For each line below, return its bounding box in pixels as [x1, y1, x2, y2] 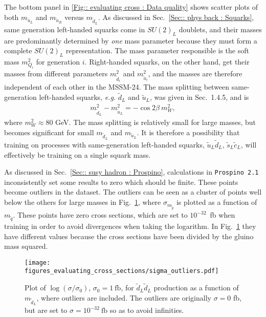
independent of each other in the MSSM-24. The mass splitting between [4, 81, 230, 92]
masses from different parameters [4, 68, 108, 79]
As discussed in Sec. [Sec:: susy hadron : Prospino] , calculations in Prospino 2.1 [4, 166, 259, 177]
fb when [210, 209, 235, 220]
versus [64, 11, 84, 22]
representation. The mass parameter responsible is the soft [65, 45, 249, 56]
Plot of [25, 282, 46, 293]
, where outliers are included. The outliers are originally [36, 292, 211, 303]
